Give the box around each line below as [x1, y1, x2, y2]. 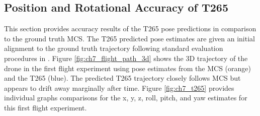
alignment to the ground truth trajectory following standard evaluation [4, 43, 223, 53]
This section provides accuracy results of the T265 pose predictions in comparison [4, 23, 256, 34]
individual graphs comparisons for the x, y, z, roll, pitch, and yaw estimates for [4, 92, 247, 103]
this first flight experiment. [4, 102, 87, 112]
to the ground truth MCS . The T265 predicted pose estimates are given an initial [4, 33, 255, 43]
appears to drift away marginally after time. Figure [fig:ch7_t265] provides [4, 82, 234, 93]
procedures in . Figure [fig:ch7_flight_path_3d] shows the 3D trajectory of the [4, 52, 248, 63]
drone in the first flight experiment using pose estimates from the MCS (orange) [4, 63, 251, 73]
